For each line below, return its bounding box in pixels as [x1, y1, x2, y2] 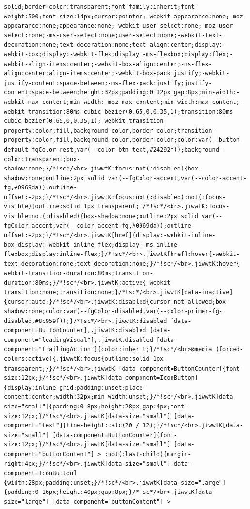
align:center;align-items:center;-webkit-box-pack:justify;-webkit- [4, 70, 230, 77]
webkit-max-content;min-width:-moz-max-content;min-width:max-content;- [4, 98, 243, 105]
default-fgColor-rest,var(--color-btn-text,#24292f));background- [4, 146, 223, 153]
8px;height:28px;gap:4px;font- [87, 403, 188, 410]
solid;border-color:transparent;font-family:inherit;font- [4, 3, 198, 10]
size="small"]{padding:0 [4, 403, 84, 410]
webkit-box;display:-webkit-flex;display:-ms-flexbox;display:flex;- [4, 51, 233, 58]
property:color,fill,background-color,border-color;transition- [4, 127, 216, 134]
